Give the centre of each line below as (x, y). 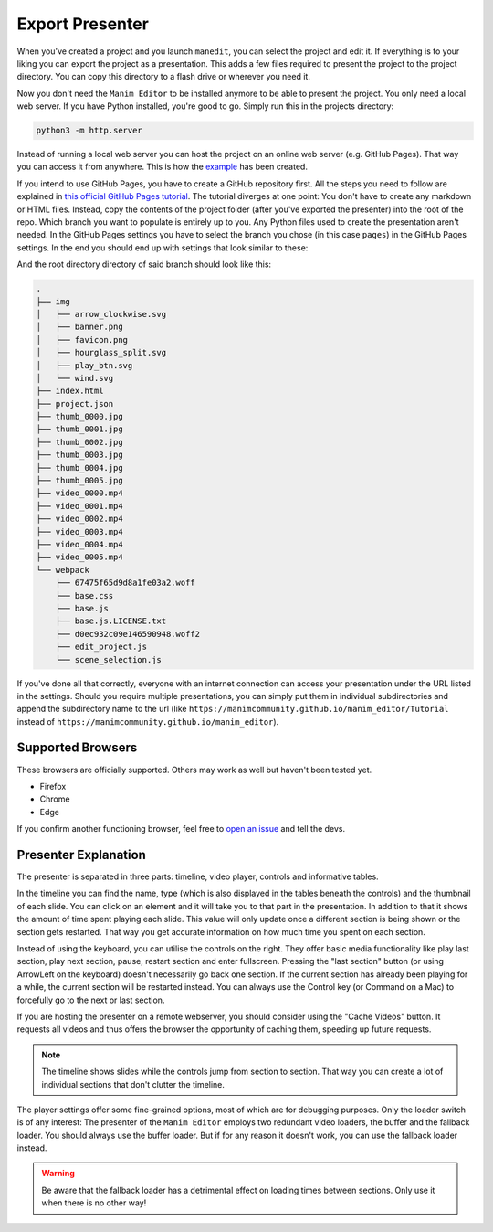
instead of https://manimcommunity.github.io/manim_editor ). (148, 721)
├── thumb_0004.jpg (79, 467)
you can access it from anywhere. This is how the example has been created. (162, 167)
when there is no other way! (94, 1203)
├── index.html (70, 391)
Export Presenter (83, 24)
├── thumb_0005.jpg (79, 481)
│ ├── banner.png (79, 327)
